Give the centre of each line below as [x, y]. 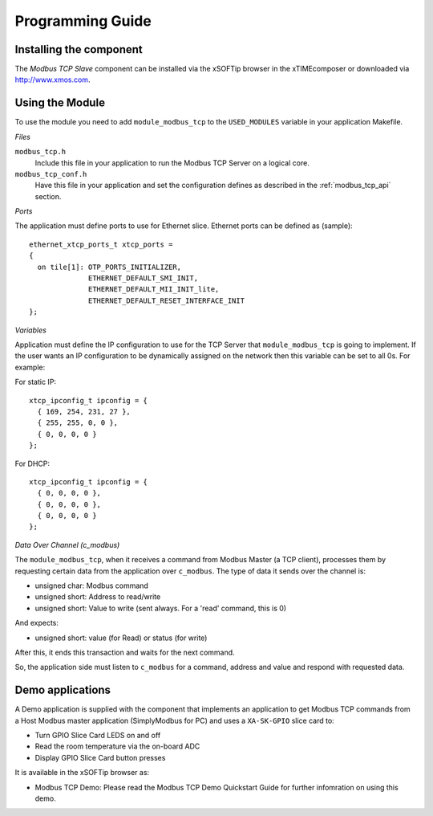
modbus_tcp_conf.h [51, 174]
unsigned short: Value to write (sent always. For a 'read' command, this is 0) [161, 608]
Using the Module [60, 103]
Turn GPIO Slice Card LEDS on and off [98, 736]
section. [48, 196]
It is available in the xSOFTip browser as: [82, 773]
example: [30, 367]
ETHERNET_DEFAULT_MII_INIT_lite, [154, 290]
